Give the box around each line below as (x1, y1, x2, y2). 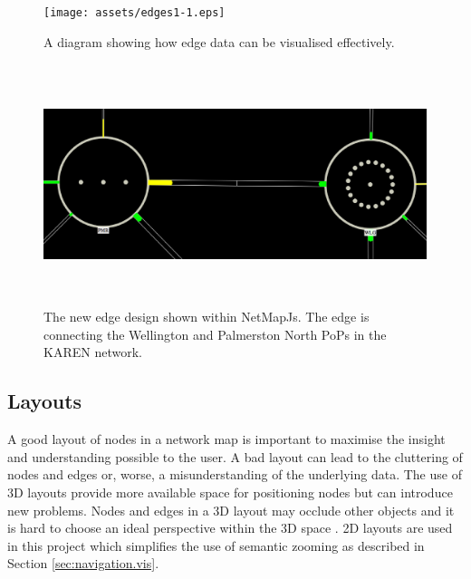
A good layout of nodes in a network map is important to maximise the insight (7, 429, 446, 449)
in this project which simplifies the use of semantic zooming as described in (7, 536, 425, 555)
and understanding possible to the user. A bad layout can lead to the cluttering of (7, 447, 463, 466)
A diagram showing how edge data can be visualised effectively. (43, 32, 395, 51)
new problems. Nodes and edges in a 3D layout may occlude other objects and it (7, 500, 455, 519)
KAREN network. (43, 343, 142, 362)
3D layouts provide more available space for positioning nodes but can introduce (7, 482, 453, 501)
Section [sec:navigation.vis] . (7, 554, 159, 573)
